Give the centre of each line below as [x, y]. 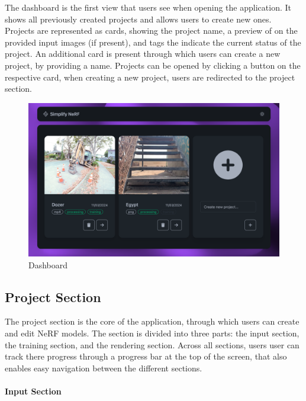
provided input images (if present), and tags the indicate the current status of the [153, 42]
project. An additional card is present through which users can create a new [143, 54]
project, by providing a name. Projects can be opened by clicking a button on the [153, 65]
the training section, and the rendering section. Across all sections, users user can [152, 344]
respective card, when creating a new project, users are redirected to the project [150, 77]
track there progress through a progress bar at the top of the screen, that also [146, 356]
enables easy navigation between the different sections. [104, 368]
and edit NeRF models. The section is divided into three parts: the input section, [152, 333]
